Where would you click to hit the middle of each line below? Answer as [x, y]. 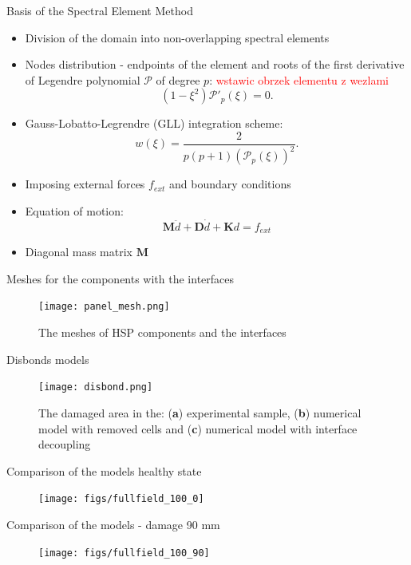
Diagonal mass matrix [79, 252]
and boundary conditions [230, 184]
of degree [178, 79]
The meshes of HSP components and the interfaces [162, 332]
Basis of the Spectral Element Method [100, 10]
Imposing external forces [85, 184]
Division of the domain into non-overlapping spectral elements [177, 37]
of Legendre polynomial [83, 79]
